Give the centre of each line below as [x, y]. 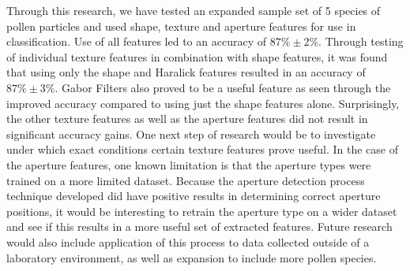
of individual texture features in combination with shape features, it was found [197, 56]
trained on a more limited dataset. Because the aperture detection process [186, 180]
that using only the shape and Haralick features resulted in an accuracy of [186, 72]
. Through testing [361, 41]
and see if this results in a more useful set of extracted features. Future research [199, 226]
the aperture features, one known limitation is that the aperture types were [189, 164]
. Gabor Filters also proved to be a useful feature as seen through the [223, 87]
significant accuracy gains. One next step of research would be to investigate [191, 134]
